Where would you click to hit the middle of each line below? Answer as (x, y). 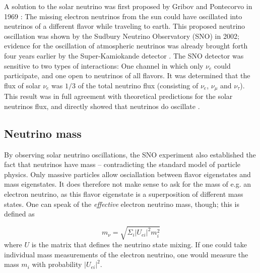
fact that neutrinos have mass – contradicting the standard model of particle (122, 164)
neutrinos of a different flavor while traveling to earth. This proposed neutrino (125, 26)
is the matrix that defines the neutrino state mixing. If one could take (139, 244)
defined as (19, 214)
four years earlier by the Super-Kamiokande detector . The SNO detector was (124, 55)
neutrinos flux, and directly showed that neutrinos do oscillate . (102, 106)
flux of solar (22, 85)
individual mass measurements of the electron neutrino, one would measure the (126, 254)
